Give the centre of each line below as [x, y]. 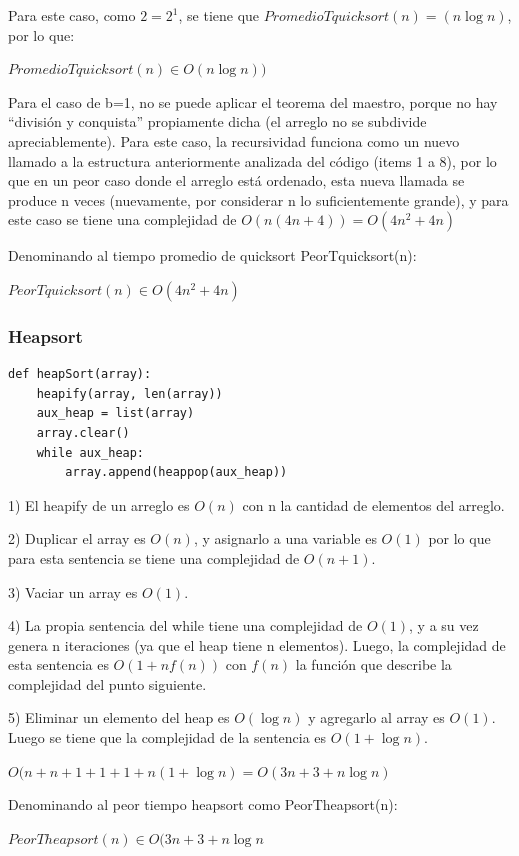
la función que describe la [373, 664]
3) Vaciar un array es [73, 591]
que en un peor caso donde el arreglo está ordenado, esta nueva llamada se [236, 180]
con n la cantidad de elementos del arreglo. [373, 504]
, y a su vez [444, 625]
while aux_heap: [90, 452]
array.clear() [83, 432]
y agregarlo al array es [376, 717]
